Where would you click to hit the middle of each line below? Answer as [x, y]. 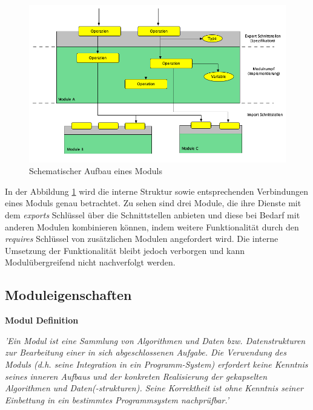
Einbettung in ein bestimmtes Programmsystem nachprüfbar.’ [117, 399]
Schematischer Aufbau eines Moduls [96, 171]
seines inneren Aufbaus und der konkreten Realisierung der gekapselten [136, 376]
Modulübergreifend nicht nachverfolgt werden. [90, 262]
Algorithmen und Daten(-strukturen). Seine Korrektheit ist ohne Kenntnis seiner [154, 388]
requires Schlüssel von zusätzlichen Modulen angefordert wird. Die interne [142, 239]
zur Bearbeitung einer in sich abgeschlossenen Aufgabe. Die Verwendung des [146, 352]
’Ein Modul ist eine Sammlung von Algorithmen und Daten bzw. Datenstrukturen [155, 340]
